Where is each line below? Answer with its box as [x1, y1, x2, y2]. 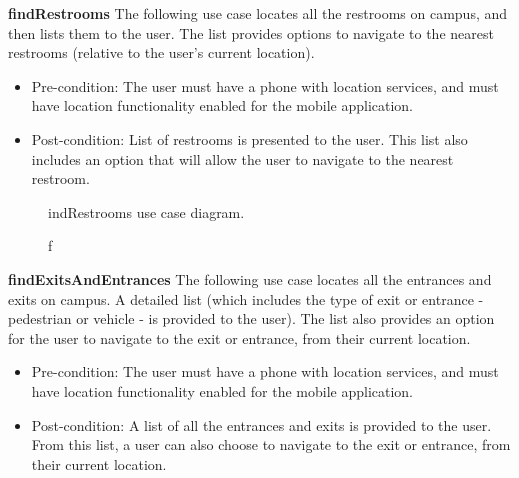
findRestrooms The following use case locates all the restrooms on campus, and [8, 3, 508, 23]
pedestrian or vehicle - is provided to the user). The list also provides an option [8, 308, 495, 329]
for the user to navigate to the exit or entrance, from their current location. [8, 327, 471, 348]
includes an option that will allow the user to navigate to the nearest [31, 148, 454, 169]
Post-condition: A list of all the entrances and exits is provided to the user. [31, 414, 492, 435]
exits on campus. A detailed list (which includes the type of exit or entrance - [8, 288, 484, 309]
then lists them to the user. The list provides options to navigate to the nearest [8, 22, 494, 43]
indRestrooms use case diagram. [48, 201, 245, 222]
